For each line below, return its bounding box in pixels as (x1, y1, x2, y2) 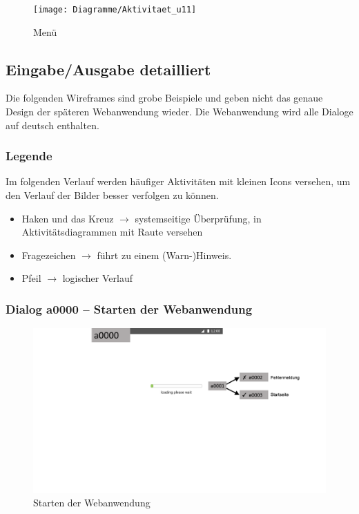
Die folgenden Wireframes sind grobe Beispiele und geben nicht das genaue (6, 91, 323, 105)
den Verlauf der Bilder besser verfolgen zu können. (6, 188, 219, 202)
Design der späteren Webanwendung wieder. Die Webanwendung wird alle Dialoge (6, 104, 353, 119)
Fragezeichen (21, 247, 76, 262)
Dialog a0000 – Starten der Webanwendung (6, 300, 253, 317)
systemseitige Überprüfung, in (135, 211, 262, 225)
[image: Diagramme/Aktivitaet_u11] (33, 5, 197, 15)
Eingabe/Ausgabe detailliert (6, 58, 211, 79)
